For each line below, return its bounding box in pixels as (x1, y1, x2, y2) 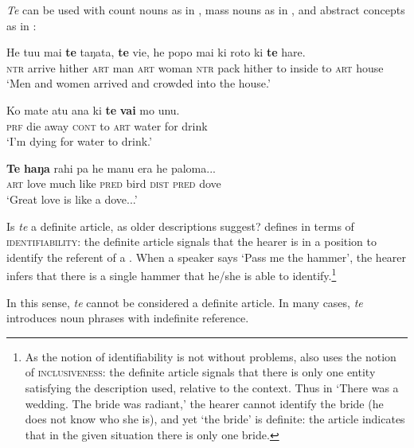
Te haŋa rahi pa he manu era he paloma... (6, 159, 216, 176)
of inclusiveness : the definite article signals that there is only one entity (25, 364, 376, 380)
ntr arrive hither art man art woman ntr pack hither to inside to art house (6, 59, 384, 76)
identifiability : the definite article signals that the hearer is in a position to (6, 233, 377, 250)
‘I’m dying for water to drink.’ (6, 133, 152, 150)
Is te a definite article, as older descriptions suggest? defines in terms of (6, 217, 354, 234)
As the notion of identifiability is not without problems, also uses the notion (25, 348, 396, 364)
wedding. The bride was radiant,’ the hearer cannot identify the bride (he (25, 395, 384, 411)
